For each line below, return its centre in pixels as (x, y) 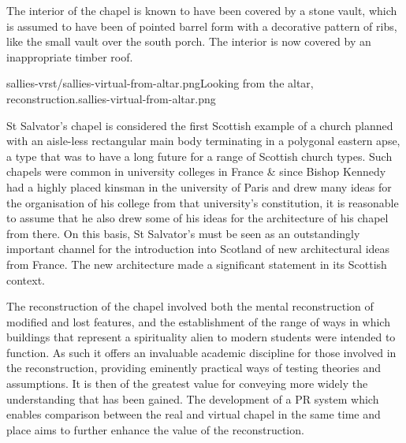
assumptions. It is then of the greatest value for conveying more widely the (187, 383)
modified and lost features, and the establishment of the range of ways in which (198, 321)
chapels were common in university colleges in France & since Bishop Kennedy (196, 171)
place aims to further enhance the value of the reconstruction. (155, 429)
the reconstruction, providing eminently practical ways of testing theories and (194, 368)
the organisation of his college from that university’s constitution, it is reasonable (203, 202)
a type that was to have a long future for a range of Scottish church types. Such (199, 156)
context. (26, 279)
